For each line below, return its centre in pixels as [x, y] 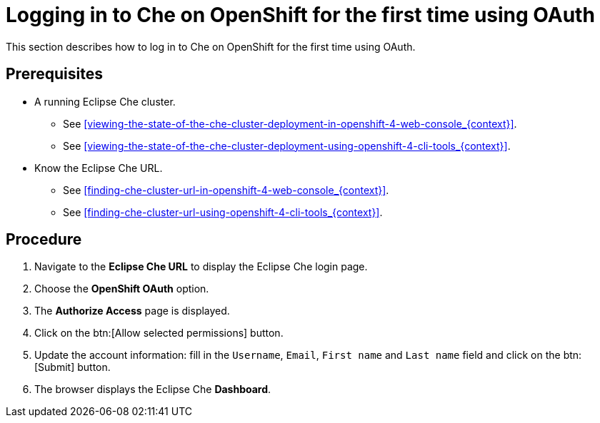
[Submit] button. [72, 367]
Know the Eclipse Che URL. [99, 168]
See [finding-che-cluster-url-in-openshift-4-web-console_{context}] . [226, 190]
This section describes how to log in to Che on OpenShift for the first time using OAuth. [211, 46]
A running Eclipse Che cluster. [105, 101]
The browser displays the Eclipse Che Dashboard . [153, 389]
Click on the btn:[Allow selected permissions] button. [159, 333]
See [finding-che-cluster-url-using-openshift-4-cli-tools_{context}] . [223, 212]
